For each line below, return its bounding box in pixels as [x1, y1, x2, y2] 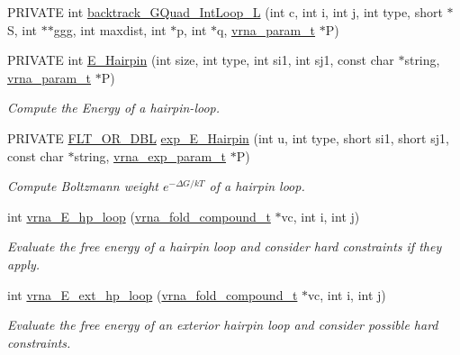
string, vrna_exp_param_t [74, 146, 227, 165]
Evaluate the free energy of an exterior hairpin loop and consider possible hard [7, 315, 438, 334]
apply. [7, 254, 41, 273]
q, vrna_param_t [217, 20, 316, 39]
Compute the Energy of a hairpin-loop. [7, 98, 221, 117]
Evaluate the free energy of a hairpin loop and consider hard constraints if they [7, 237, 442, 256]
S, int [7, 20, 38, 39]
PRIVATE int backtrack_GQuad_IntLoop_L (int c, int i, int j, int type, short [7, 3, 443, 21]
